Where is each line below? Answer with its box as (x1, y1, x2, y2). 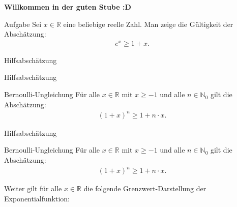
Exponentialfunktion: (4, 193, 70, 203)
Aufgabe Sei (4, 18, 42, 29)
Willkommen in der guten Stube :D (4, 2, 131, 12)
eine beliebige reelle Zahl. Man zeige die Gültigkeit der (63, 18, 233, 29)
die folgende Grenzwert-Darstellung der (83, 183, 206, 194)
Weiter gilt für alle (4, 183, 62, 194)
